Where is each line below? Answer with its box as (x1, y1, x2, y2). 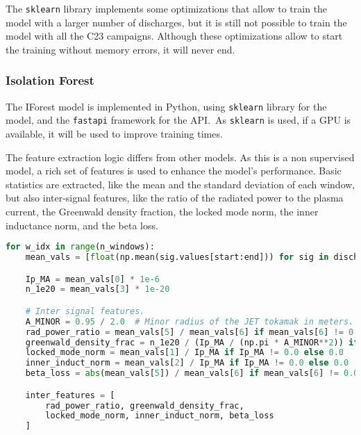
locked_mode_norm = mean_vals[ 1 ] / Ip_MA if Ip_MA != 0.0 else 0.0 (25, 347, 344, 358)
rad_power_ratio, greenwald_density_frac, (45, 400, 244, 411)
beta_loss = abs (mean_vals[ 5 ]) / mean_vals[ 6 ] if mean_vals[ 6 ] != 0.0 (25, 368, 359, 379)
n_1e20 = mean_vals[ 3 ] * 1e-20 (25, 284, 170, 295)
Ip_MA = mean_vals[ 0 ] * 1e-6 (25, 274, 160, 284)
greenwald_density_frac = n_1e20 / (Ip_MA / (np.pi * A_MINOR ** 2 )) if (25, 337, 359, 347)
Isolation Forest (6, 72, 94, 89)
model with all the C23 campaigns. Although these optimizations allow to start (6, 28, 343, 43)
